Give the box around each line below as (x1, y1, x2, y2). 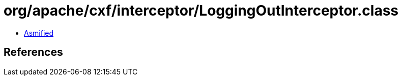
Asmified (24, 28, 54, 37)
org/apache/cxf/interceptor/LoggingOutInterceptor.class (4, 2, 399, 19)
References (4, 46, 63, 59)
